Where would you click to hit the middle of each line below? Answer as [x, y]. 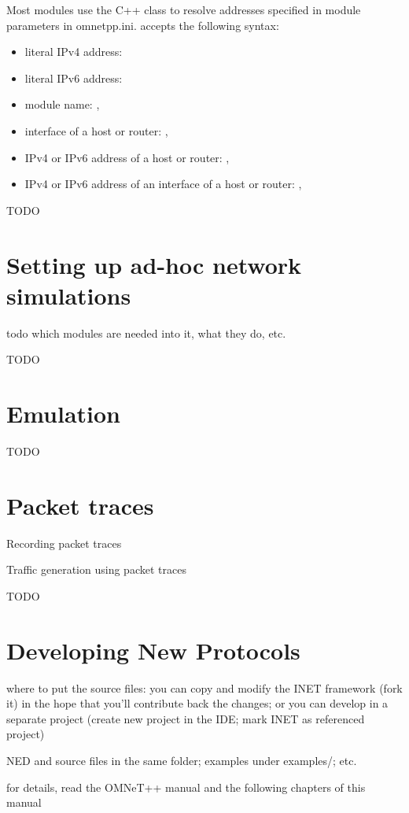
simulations [69, 295]
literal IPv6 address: [74, 78]
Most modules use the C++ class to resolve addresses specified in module [184, 9]
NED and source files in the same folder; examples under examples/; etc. [182, 760]
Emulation [64, 414]
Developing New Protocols [153, 650]
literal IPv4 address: [74, 52]
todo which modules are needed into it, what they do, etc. [146, 333]
